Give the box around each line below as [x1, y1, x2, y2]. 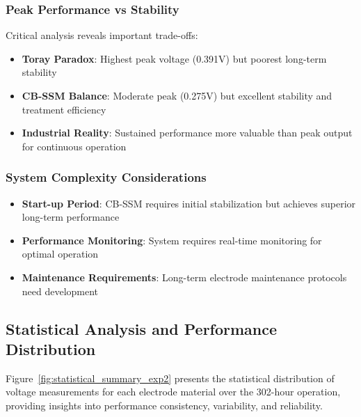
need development [22, 283, 99, 298]
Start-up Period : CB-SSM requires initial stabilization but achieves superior [22, 196, 356, 210]
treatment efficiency [22, 102, 106, 116]
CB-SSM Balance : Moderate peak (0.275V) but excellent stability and [22, 88, 332, 102]
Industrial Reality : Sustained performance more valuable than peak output [22, 125, 353, 140]
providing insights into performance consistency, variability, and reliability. [6, 398, 323, 412]
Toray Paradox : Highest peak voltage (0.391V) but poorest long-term [22, 51, 327, 65]
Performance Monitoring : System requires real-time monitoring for [22, 233, 322, 247]
